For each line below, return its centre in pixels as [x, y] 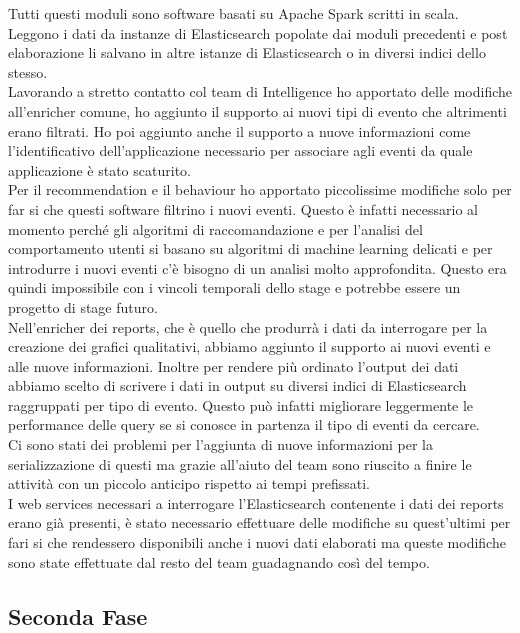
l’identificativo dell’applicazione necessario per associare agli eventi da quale [240, 150]
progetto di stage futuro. [83, 306]
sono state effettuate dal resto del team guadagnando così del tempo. [219, 561]
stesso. [28, 71]
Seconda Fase [78, 615]
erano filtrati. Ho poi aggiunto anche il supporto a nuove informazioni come [239, 130]
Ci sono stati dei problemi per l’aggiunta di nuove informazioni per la [221, 444]
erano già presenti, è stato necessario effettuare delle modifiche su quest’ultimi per [259, 522]
